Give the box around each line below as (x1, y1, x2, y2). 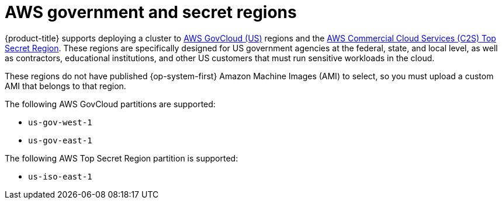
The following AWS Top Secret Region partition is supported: (5, 153, 238, 163)
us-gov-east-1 (28, 135, 92, 145)
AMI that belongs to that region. (5, 80, 126, 91)
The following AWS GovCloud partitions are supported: (5, 99, 216, 109)
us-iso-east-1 (28, 171, 92, 181)
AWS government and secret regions (5, 2, 297, 22)
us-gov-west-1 (28, 117, 92, 127)
